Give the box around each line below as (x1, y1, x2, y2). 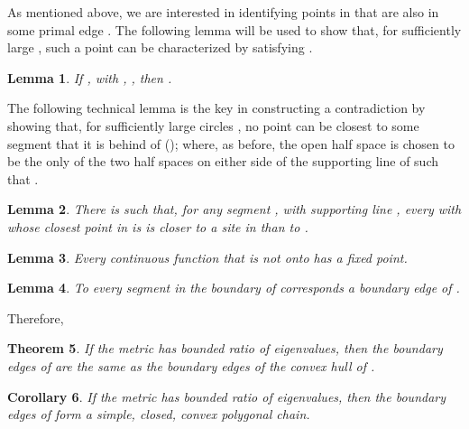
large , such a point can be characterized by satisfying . (7, 38, 313, 57)
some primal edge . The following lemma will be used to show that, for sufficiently (7, 20, 462, 39)
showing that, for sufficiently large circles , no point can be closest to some (7, 116, 419, 135)
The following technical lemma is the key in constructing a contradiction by (7, 98, 426, 117)
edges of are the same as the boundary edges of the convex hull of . (7, 356, 375, 375)
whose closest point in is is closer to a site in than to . (7, 217, 308, 236)
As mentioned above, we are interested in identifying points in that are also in (7, 3, 439, 21)
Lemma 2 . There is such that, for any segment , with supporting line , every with (7, 200, 462, 219)
